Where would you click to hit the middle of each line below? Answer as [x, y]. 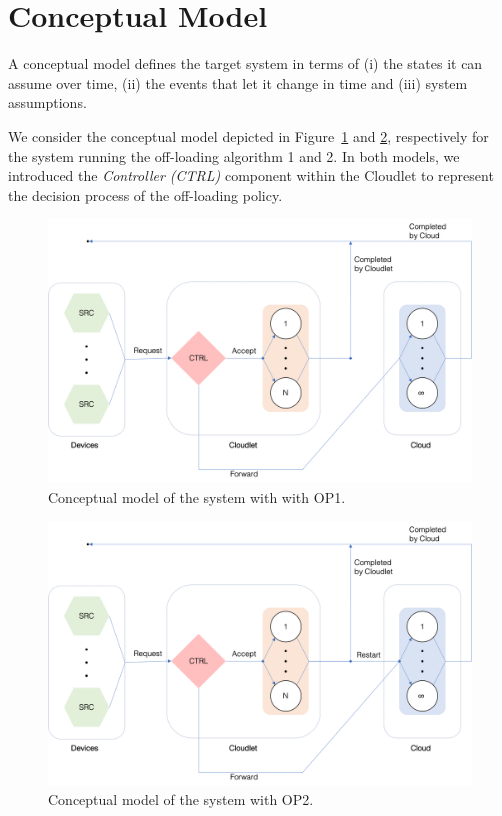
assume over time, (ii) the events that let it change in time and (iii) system [238, 82]
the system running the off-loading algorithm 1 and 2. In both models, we [234, 155]
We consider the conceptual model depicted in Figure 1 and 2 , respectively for [248, 135]
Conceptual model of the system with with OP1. [197, 497]
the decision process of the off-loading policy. [145, 194]
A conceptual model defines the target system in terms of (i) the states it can [245, 63]
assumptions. [47, 102]
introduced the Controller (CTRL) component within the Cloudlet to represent [251, 175]
